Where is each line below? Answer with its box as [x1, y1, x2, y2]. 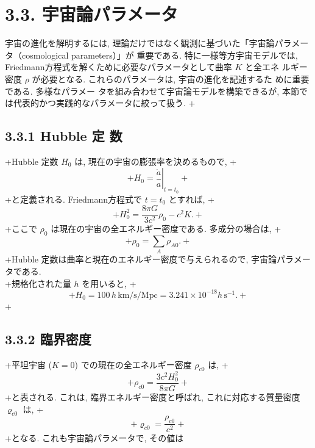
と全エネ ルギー [244, 60, 308, 73]
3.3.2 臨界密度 [5, 329, 91, 348]
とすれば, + [168, 192, 214, 205]
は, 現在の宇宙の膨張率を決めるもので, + [74, 154, 237, 167]
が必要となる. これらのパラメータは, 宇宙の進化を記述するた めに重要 [32, 72, 310, 85]
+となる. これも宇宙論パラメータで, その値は [5, 432, 184, 444]
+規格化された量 [5, 276, 71, 289]
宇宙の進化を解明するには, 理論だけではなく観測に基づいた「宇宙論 [5, 37, 275, 49]
